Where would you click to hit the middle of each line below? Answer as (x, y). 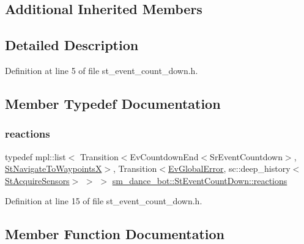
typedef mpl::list (35, 156)
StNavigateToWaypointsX (54, 168)
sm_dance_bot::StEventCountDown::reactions (200, 180)
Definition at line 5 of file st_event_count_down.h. (102, 70)
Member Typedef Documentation (113, 103)
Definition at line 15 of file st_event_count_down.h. (104, 201)
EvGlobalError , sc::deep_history (229, 168)
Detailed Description (72, 45)
